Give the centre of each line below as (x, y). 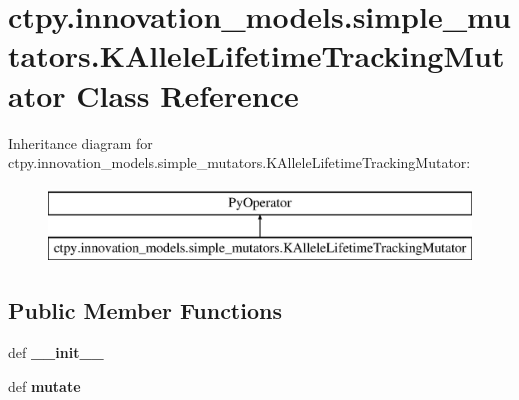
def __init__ (56, 352)
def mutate (44, 385)
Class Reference (187, 94)
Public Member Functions (145, 310)
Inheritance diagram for (80, 142)
